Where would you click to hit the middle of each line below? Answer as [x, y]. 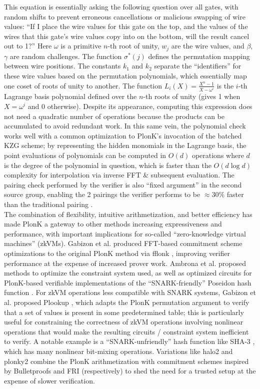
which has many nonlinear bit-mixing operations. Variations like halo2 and [118, 351]
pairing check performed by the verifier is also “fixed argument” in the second [123, 184]
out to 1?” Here [28, 46]
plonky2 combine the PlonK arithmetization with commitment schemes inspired [126, 361]
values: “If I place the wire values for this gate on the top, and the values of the [126, 26]
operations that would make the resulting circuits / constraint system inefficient [126, 331]
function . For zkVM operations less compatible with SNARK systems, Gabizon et [130, 292]
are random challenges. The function [66, 56]
